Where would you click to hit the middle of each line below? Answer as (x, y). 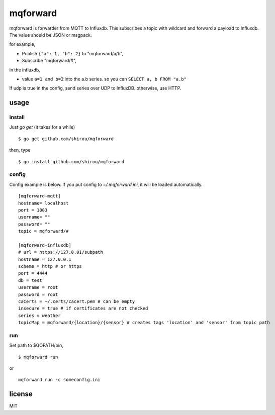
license (21, 394)
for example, (22, 44)
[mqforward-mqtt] (39, 196)
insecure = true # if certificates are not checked (83, 308)
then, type (20, 150)
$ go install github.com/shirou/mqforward (71, 162)
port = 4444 (33, 273)
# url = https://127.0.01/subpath (61, 252)
